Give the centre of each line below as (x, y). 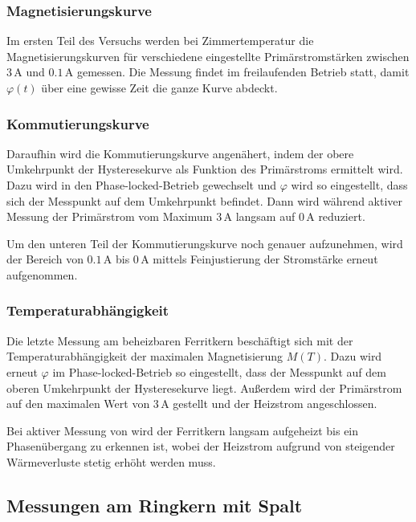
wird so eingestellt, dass (349, 185)
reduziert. (342, 216)
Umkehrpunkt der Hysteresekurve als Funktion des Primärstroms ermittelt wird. (205, 169)
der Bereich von (45, 259)
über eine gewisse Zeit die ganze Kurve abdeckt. (159, 88)
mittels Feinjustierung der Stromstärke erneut (265, 259)
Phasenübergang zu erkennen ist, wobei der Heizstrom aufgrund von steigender (201, 446)
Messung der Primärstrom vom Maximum (110, 216)
